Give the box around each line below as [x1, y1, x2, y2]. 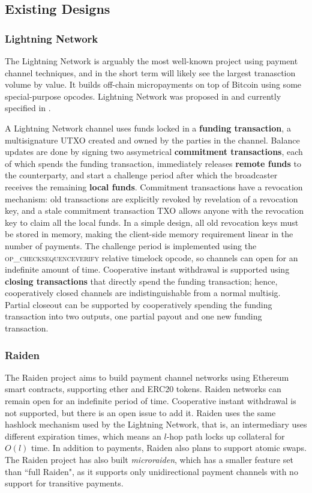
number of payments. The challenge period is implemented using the [5, 239, 257, 252]
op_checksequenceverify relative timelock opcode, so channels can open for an [5, 251, 298, 264]
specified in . [5, 101, 51, 114]
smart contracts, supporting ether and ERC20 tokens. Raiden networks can [5, 383, 281, 395]
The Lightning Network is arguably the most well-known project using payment [5, 55, 298, 67]
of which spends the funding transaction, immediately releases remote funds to [5, 157, 302, 169]
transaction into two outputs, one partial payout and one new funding [5, 310, 262, 322]
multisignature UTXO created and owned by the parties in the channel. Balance [5, 133, 300, 146]
